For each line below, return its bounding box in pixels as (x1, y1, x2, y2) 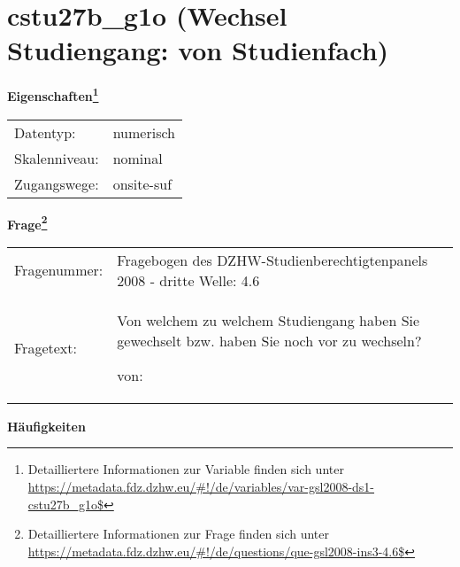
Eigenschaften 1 (7, 84, 99, 105)
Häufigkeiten (7, 416, 86, 435)
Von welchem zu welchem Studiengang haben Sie (117, 309, 420, 330)
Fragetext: (14, 337, 77, 358)
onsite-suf (112, 173, 172, 194)
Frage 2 (7, 212, 48, 233)
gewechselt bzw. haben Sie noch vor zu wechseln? (117, 330, 422, 351)
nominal (112, 147, 163, 168)
